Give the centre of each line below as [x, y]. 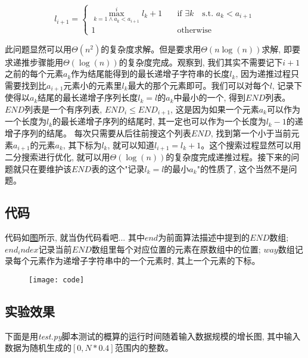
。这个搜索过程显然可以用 [251, 144]
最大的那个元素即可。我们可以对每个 [199, 85]
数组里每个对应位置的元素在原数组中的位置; [176, 249]
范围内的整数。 [144, 348]
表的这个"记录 [118, 168]
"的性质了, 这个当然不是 [243, 168]
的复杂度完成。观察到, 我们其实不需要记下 [201, 62]
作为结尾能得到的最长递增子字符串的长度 [150, 74]
